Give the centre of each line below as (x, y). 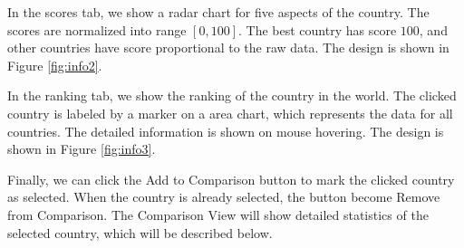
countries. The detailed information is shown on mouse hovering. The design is (226, 131)
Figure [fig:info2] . (55, 65)
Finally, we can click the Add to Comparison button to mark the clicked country (231, 179)
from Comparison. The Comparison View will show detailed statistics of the (218, 214)
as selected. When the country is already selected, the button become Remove (224, 197)
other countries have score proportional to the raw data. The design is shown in (228, 48)
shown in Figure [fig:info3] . (82, 149)
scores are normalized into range (97, 29)
